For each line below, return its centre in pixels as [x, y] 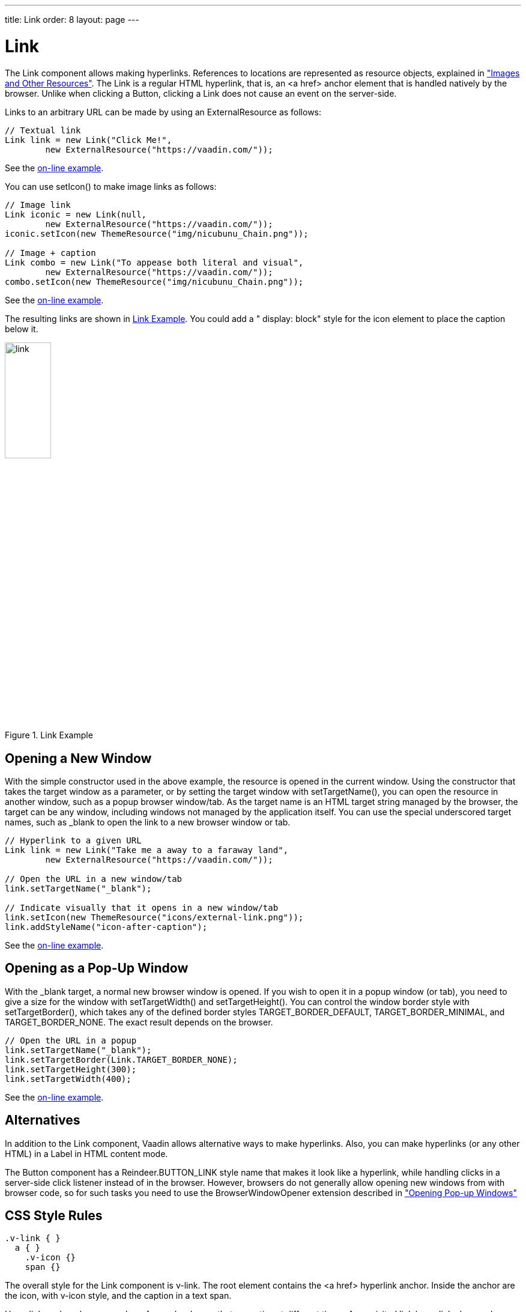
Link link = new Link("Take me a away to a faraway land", [147, 850]
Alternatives [43, 1120]
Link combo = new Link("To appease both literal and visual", [154, 262]
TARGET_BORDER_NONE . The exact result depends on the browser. [139, 1022]
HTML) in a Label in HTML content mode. [86, 1153]
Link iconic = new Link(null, [76, 214]
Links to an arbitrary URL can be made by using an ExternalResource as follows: [163, 112]
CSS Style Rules [54, 1216]
